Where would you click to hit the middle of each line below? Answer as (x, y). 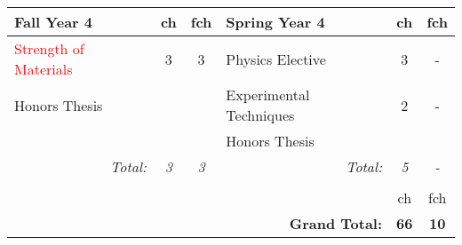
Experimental (268, 95)
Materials (44, 69)
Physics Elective (276, 59)
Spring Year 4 (275, 22)
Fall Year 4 (53, 22)
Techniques (260, 115)
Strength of (49, 48)
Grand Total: (336, 223)
